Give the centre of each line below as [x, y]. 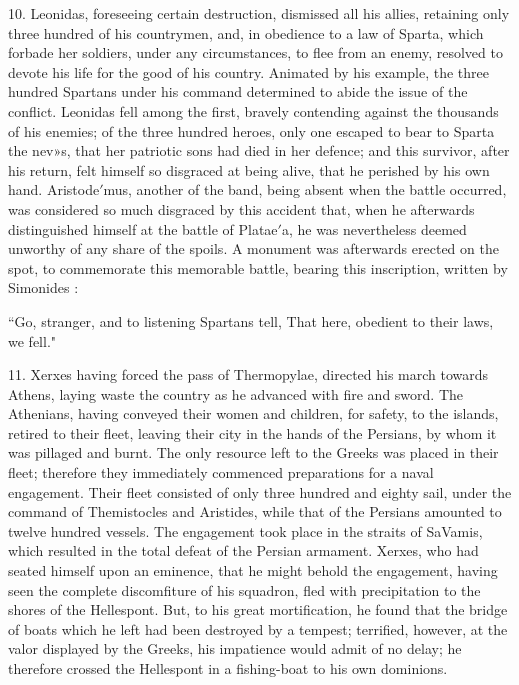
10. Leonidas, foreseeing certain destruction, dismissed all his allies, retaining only [259, 13]
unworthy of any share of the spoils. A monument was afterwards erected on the [253, 248]
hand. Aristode [54, 189]
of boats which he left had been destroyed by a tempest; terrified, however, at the [258, 628]
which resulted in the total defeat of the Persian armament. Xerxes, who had [243, 550]
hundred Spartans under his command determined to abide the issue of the [238, 91]
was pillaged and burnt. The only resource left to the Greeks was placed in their [253, 452]
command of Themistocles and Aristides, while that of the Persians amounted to [255, 511]
